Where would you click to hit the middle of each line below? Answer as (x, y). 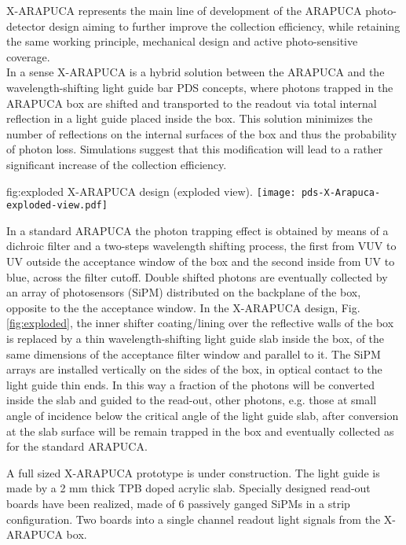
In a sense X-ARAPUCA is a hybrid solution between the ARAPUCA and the (196, 72)
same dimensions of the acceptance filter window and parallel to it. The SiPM (194, 354)
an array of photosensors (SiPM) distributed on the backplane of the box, (184, 292)
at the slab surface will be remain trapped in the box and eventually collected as (200, 431)
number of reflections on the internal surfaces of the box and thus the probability (202, 133)
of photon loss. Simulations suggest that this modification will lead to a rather (195, 149)
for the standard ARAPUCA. (77, 446)
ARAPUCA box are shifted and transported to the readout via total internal (192, 103)
